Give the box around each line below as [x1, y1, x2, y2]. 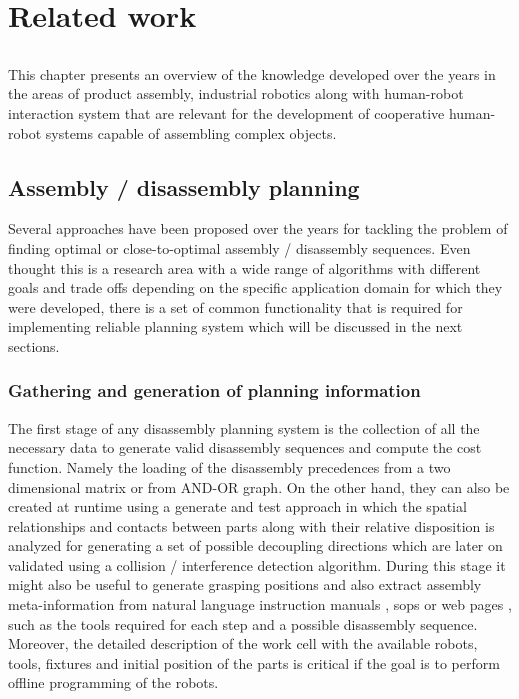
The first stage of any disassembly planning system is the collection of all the [8, 417, 480, 438]
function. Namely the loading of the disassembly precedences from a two [8, 456, 451, 477]
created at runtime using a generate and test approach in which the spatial [8, 496, 467, 517]
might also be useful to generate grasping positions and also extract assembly [8, 574, 482, 595]
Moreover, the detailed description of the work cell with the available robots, [8, 633, 478, 654]
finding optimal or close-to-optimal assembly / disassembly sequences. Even [8, 237, 471, 258]
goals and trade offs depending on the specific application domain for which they [8, 277, 503, 298]
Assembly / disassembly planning [8, 171, 360, 202]
